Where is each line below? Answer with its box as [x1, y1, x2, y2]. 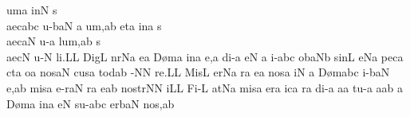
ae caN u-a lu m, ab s [6, 33, 101, 49]
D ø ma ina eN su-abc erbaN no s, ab [6, 95, 175, 111]
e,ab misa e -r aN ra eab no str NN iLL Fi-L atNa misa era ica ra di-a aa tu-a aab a [6, 79, 404, 96]
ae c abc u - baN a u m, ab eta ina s [6, 17, 162, 33]
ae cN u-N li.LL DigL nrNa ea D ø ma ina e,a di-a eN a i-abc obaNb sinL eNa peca [6, 48, 404, 64]
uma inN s [6, 2, 57, 18]
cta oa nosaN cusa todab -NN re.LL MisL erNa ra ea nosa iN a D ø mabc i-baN [6, 64, 390, 80]
